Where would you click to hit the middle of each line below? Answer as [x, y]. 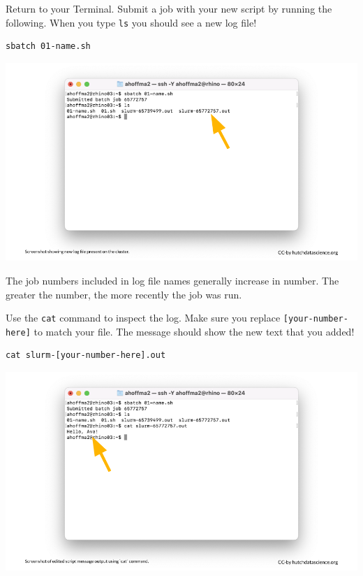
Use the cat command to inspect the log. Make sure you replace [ [147, 318]
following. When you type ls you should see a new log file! [131, 22]
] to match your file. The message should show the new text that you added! [190, 331]
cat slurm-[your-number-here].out [86, 355]
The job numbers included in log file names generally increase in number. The [172, 280]
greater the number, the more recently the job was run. [124, 294]
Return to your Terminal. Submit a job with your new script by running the [169, 8]
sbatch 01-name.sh [48, 46]
